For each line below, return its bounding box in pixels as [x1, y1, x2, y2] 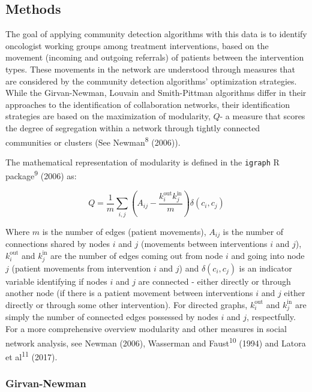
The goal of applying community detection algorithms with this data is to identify [5, 28, 307, 40]
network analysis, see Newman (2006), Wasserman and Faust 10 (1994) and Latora [5, 334, 306, 349]
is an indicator [239, 261, 292, 274]
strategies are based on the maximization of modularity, [5, 110, 211, 122]
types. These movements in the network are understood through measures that [5, 62, 295, 75]
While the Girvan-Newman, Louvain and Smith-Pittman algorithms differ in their [5, 86, 307, 99]
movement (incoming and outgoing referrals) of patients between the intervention [5, 51, 304, 64]
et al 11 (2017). [5, 348, 58, 363]
